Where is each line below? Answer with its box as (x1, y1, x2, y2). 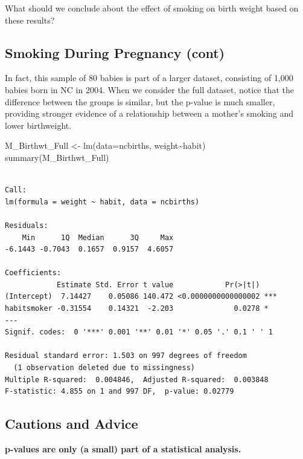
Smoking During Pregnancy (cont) (5, 43, 225, 62)
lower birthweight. (5, 119, 72, 131)
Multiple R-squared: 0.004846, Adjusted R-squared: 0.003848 (5, 375, 269, 384)
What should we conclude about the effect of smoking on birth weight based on (5, 2, 299, 14)
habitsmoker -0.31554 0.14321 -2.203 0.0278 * (5, 304, 269, 313)
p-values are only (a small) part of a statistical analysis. (5, 443, 241, 455)
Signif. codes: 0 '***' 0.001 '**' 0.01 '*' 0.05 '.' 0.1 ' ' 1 (5, 328, 273, 337)
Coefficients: (5, 269, 62, 278)
